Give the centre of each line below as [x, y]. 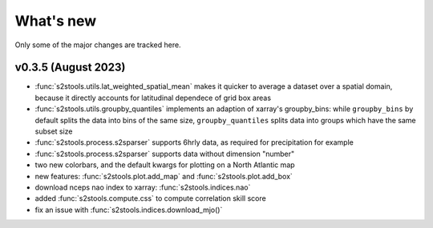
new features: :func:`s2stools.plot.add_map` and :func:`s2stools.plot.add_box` [164, 176]
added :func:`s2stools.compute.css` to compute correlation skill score [150, 198]
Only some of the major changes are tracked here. [98, 45]
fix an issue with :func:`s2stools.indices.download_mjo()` [129, 210]
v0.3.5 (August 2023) [70, 68]
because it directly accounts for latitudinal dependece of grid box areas [153, 98]
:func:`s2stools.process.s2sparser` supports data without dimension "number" [165, 154]
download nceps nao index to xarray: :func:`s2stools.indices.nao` [143, 187]
